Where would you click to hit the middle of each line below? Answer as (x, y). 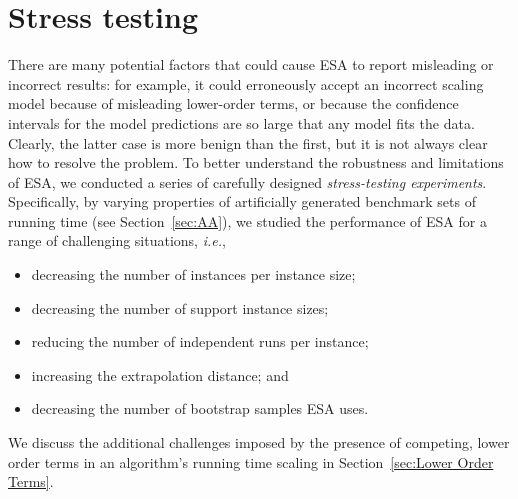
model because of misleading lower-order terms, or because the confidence (233, 103)
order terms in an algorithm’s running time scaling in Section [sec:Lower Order (251, 461)
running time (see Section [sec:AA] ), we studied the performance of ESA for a (247, 220)
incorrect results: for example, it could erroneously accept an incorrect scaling (246, 83)
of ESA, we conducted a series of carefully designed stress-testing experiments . (247, 181)
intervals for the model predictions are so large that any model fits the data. (241, 122)
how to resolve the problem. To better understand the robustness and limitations (256, 162)
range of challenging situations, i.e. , (117, 240)
